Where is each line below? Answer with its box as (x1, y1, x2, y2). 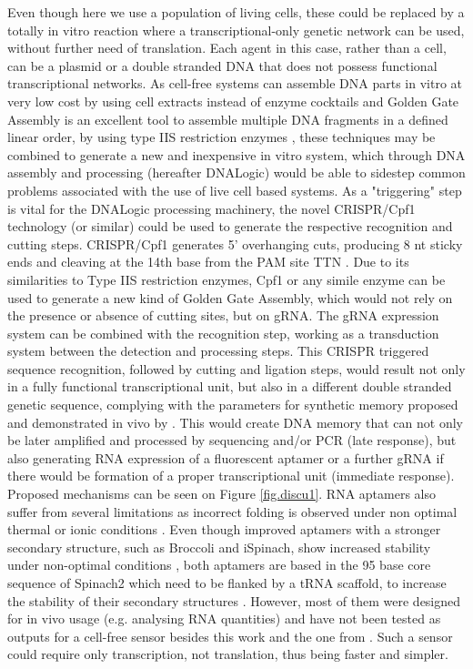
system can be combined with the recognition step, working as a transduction (7, 323, 439, 342)
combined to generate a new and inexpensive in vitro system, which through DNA (7, 145, 466, 164)
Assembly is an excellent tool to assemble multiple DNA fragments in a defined (7, 109, 448, 128)
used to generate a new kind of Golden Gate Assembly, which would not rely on (7, 288, 453, 307)
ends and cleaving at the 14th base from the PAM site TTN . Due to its (7, 252, 409, 271)
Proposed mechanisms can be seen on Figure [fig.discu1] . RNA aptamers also (7, 484, 436, 503)
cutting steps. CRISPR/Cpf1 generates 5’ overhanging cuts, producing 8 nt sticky (7, 234, 463, 253)
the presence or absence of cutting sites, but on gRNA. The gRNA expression (7, 306, 439, 325)
